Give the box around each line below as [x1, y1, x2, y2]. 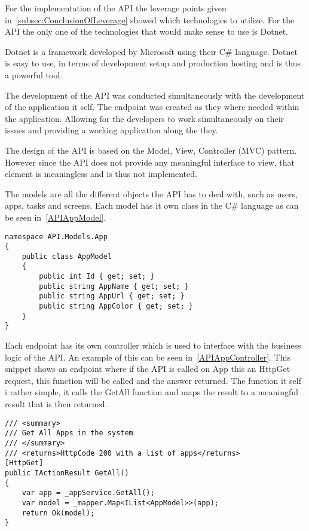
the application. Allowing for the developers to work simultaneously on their [5, 112, 284, 124]
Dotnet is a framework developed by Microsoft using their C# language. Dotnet [5, 45, 298, 57]
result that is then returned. [5, 398, 108, 410]
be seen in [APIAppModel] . [5, 210, 106, 223]
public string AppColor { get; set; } [39, 302, 193, 311]
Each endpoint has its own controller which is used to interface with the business [5, 339, 301, 352]
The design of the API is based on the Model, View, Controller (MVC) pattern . [5, 144, 297, 156]
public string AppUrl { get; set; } [39, 292, 185, 301]
